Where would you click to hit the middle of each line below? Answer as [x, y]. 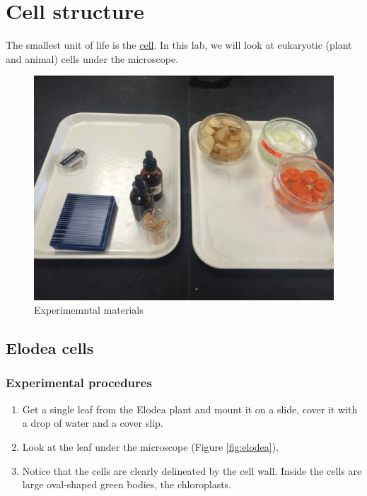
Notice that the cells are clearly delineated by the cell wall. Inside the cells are [192, 470]
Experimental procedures [79, 383]
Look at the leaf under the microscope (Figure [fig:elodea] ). [151, 446]
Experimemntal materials [89, 310]
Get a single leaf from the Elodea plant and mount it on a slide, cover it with [190, 409]
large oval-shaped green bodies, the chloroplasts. [127, 484]
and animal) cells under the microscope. [92, 58]
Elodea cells [50, 348]
